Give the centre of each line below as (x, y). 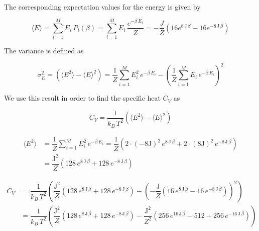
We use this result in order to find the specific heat (82, 98)
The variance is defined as (44, 51)
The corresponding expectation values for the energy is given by (102, 6)
